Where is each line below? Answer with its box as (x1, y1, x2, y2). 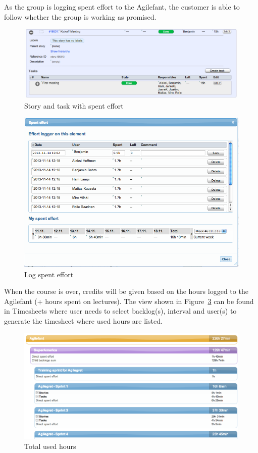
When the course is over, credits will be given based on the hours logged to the (4, 286, 248, 296)
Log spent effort (24, 269, 74, 279)
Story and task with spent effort (24, 100, 124, 111)
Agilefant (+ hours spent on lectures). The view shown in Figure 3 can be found (4, 295, 254, 306)
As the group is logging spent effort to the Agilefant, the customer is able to (4, 2, 240, 12)
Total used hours (24, 440, 76, 451)
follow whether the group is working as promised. (4, 11, 157, 22)
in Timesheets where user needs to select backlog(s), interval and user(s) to (4, 306, 237, 316)
